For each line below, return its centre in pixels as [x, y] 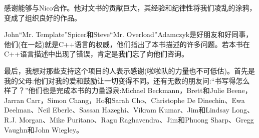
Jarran [14, 100]
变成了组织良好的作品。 [43, 17]
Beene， [239, 90]
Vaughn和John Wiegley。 [44, 129]
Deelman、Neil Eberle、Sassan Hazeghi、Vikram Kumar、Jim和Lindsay [117, 110]
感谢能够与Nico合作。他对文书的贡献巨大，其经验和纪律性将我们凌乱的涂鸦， [130, 7]
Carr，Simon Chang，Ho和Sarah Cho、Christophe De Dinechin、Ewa [136, 100]
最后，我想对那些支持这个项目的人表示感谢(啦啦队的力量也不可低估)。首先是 [129, 70]
